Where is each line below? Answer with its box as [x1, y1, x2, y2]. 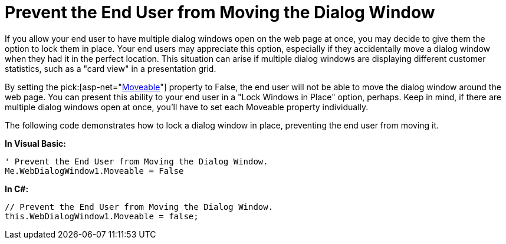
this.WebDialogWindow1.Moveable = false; [5, 211, 199, 221]
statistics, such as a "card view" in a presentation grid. [5, 63, 216, 74]
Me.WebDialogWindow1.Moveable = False [5, 166, 184, 176]
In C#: [5, 183, 29, 194]
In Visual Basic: [5, 138, 66, 149]
